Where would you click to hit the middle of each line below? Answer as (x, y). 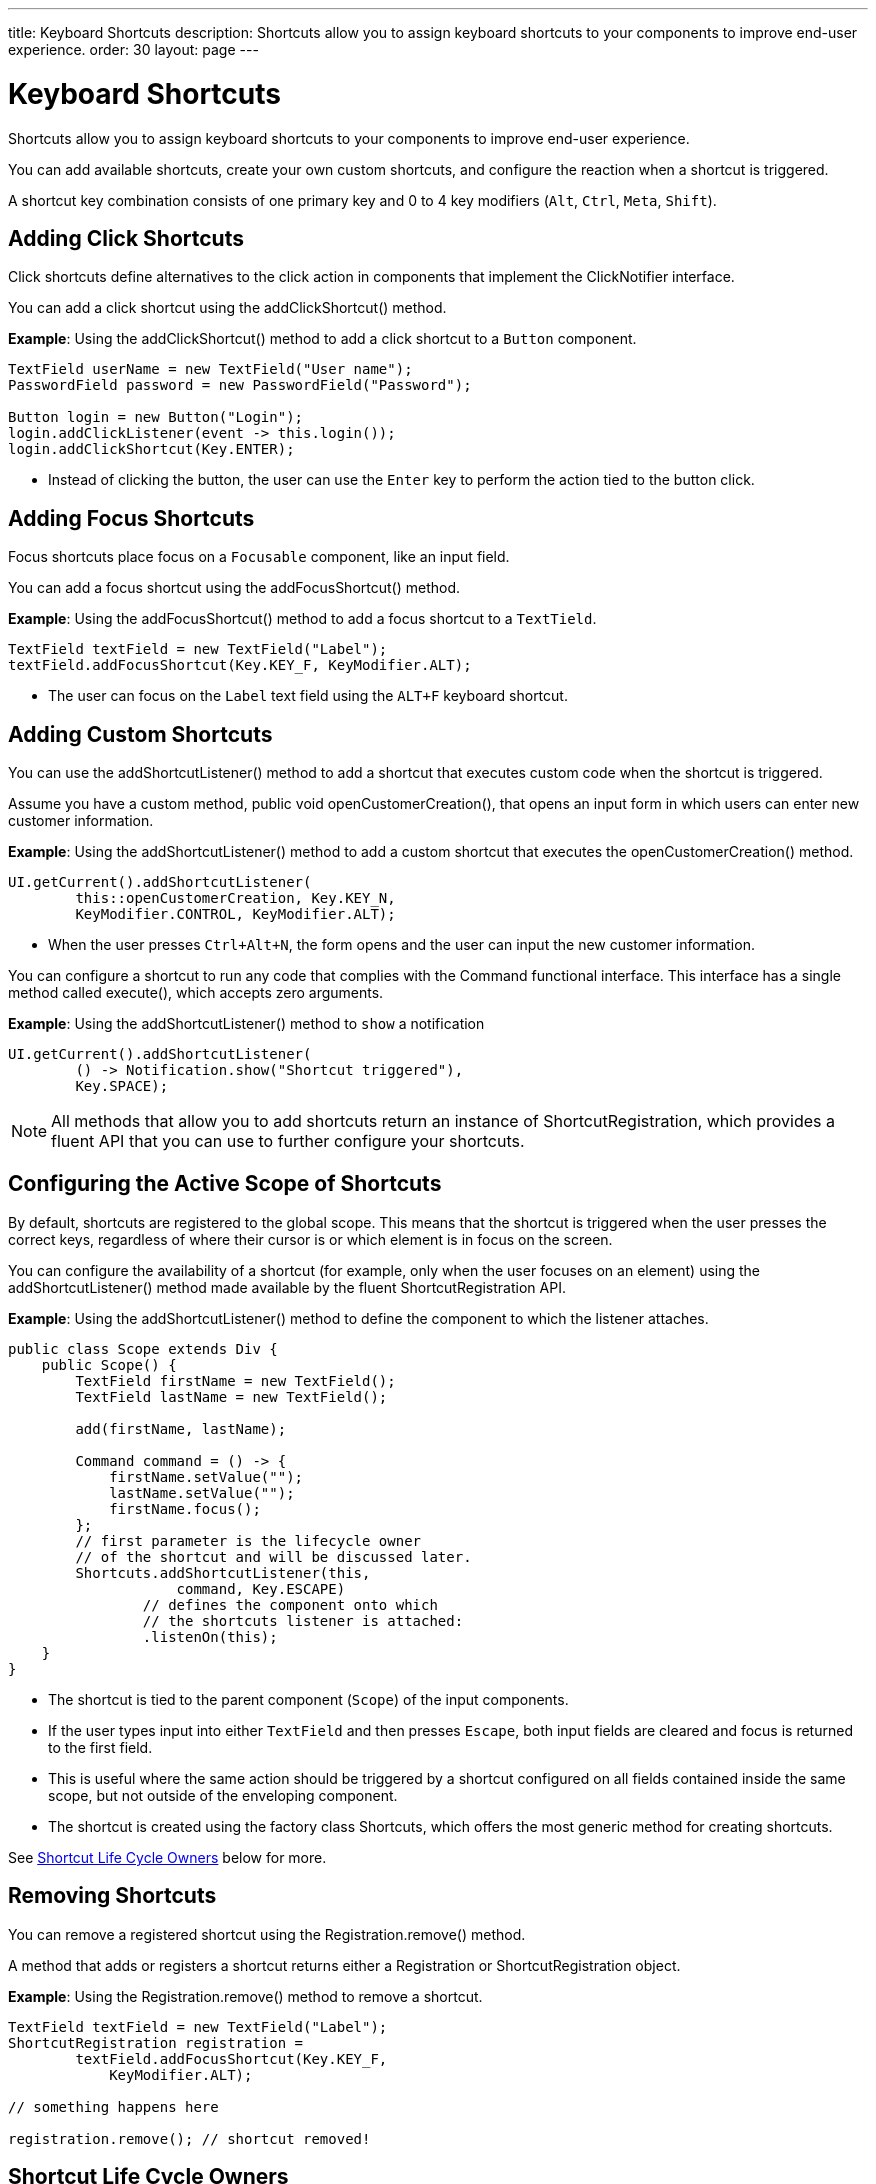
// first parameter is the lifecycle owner (248, 1540)
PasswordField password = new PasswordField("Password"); (240, 385)
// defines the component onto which (290, 1604)
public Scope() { (109, 1364)
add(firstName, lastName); (181, 1428)
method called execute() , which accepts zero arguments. (196, 993)
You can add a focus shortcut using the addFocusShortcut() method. (234, 588)
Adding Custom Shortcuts (140, 734)
